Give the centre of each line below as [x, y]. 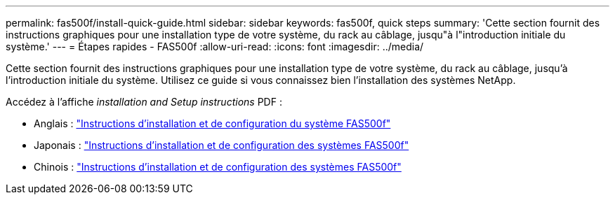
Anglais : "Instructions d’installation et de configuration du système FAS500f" [212, 123]
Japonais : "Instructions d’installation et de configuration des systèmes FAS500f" [221, 145]
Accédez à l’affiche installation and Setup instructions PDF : [144, 102]
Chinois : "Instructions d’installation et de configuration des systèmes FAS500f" [218, 167]
